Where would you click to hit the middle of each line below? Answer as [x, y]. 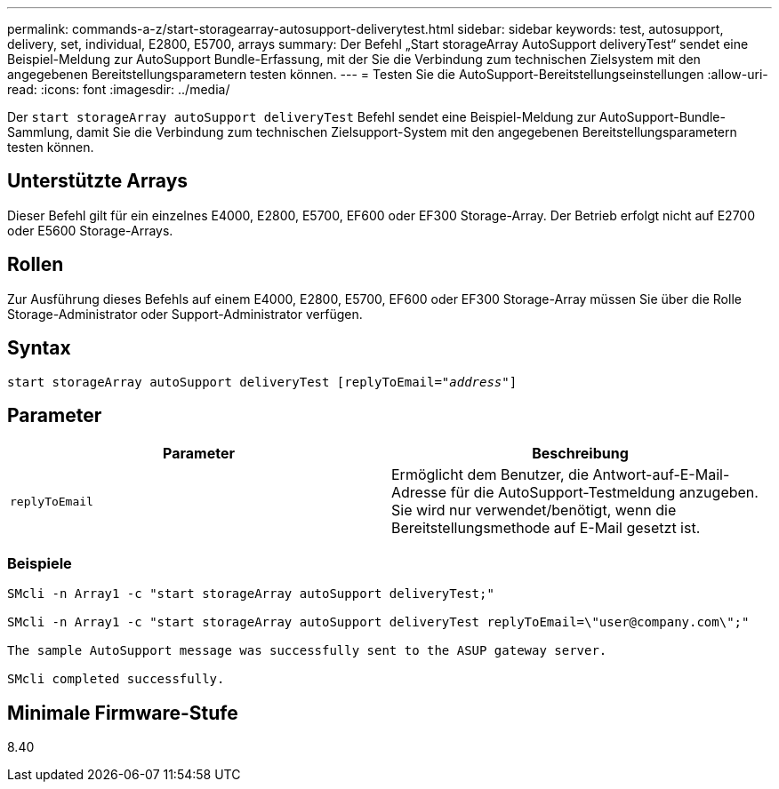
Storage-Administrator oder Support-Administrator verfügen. [185, 314]
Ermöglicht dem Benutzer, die [490, 475]
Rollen [36, 265]
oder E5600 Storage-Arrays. [90, 230]
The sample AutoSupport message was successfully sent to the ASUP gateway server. [307, 651]
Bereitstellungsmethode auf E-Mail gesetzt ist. [546, 528]
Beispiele [40, 563]
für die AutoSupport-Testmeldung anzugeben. [604, 493]
